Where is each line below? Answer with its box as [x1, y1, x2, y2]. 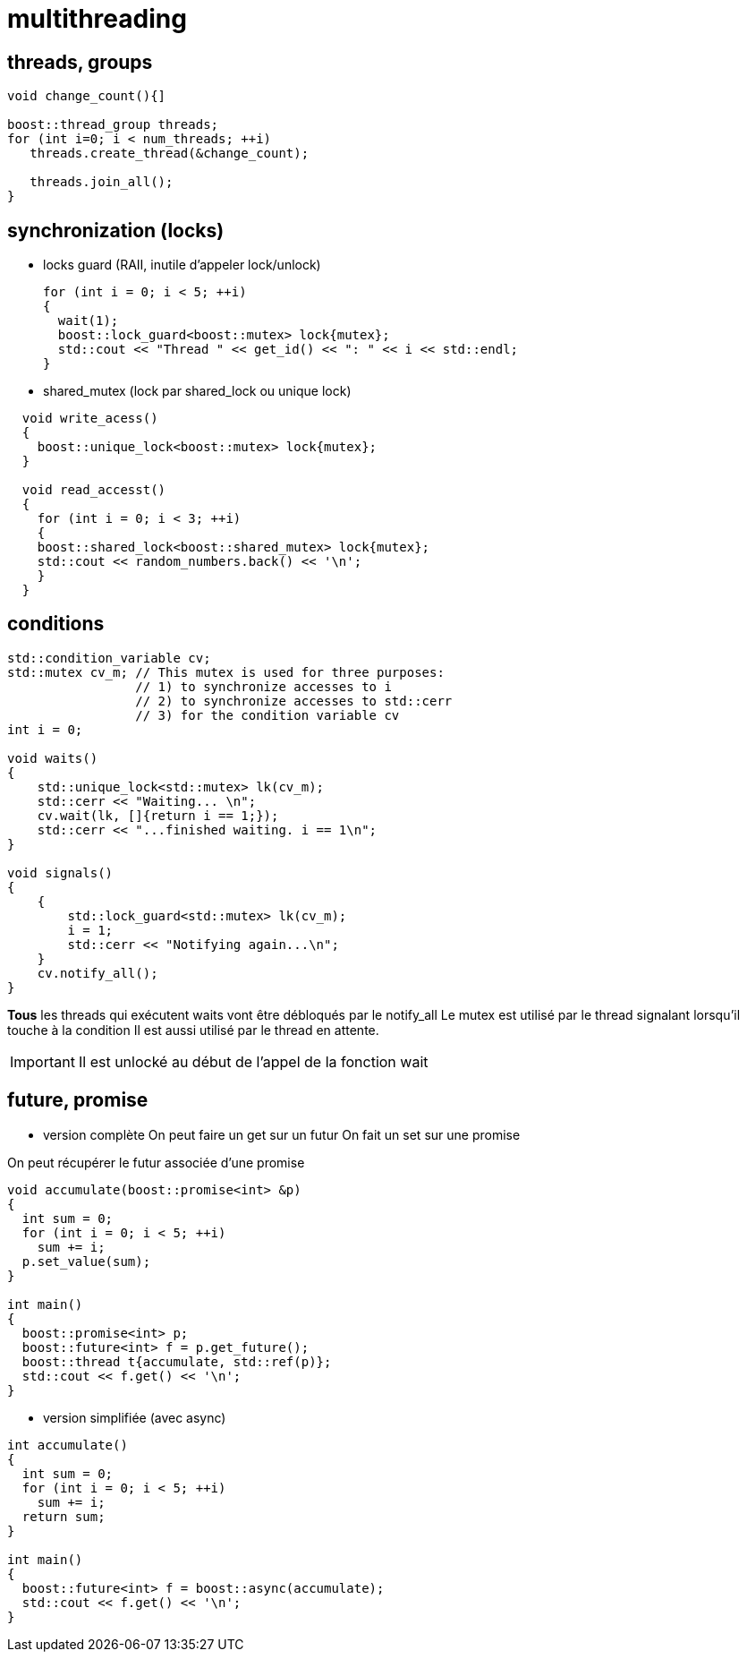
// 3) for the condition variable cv [135, 707, 400, 723]
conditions [7, 612, 105, 636]
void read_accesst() [21, 483, 166, 498]
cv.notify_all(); [37, 965, 158, 980]
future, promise [7, 1089, 149, 1112]
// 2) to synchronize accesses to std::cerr [135, 693, 453, 708]
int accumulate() [7, 1437, 128, 1452]
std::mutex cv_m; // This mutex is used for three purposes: [7, 664, 445, 680]
